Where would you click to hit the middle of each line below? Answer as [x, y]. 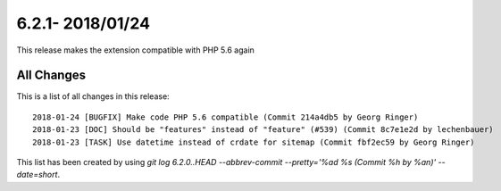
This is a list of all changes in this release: [93, 96]
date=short [37, 175]
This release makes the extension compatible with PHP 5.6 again [135, 50]
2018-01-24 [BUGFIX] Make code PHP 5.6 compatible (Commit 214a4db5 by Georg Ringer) [225, 117]
